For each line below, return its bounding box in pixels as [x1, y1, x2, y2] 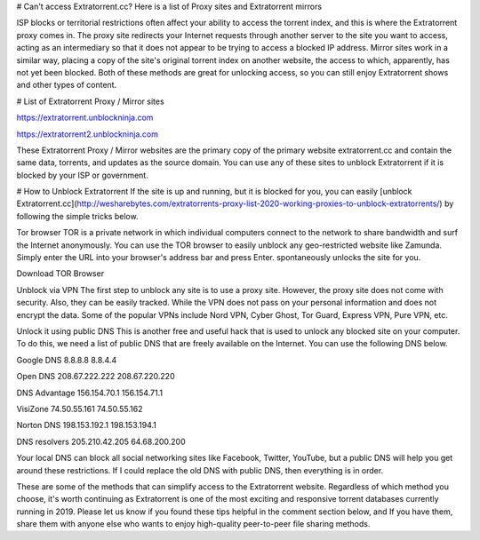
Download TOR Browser [16, 268, 105, 279]
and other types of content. [16, 80, 117, 91]
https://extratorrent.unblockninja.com [16, 112, 154, 123]
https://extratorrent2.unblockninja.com [16, 129, 159, 139]
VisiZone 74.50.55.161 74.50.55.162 [16, 403, 143, 414]
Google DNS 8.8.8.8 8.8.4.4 [16, 354, 117, 365]
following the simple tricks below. [16, 210, 139, 221]
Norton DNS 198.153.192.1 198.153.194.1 [16, 420, 157, 431]
